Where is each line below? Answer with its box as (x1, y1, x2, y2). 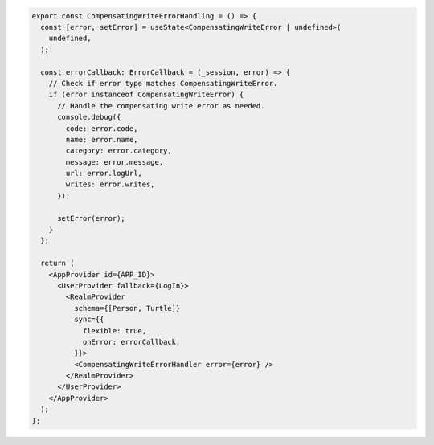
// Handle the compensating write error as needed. (57, 101, 265, 110)
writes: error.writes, (65, 180, 156, 189)
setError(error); (57, 214, 126, 222)
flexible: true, (82, 326, 147, 335)
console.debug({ (57, 112, 121, 122)
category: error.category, (65, 146, 172, 156)
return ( (40, 259, 75, 268)
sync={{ (73, 315, 104, 325)
